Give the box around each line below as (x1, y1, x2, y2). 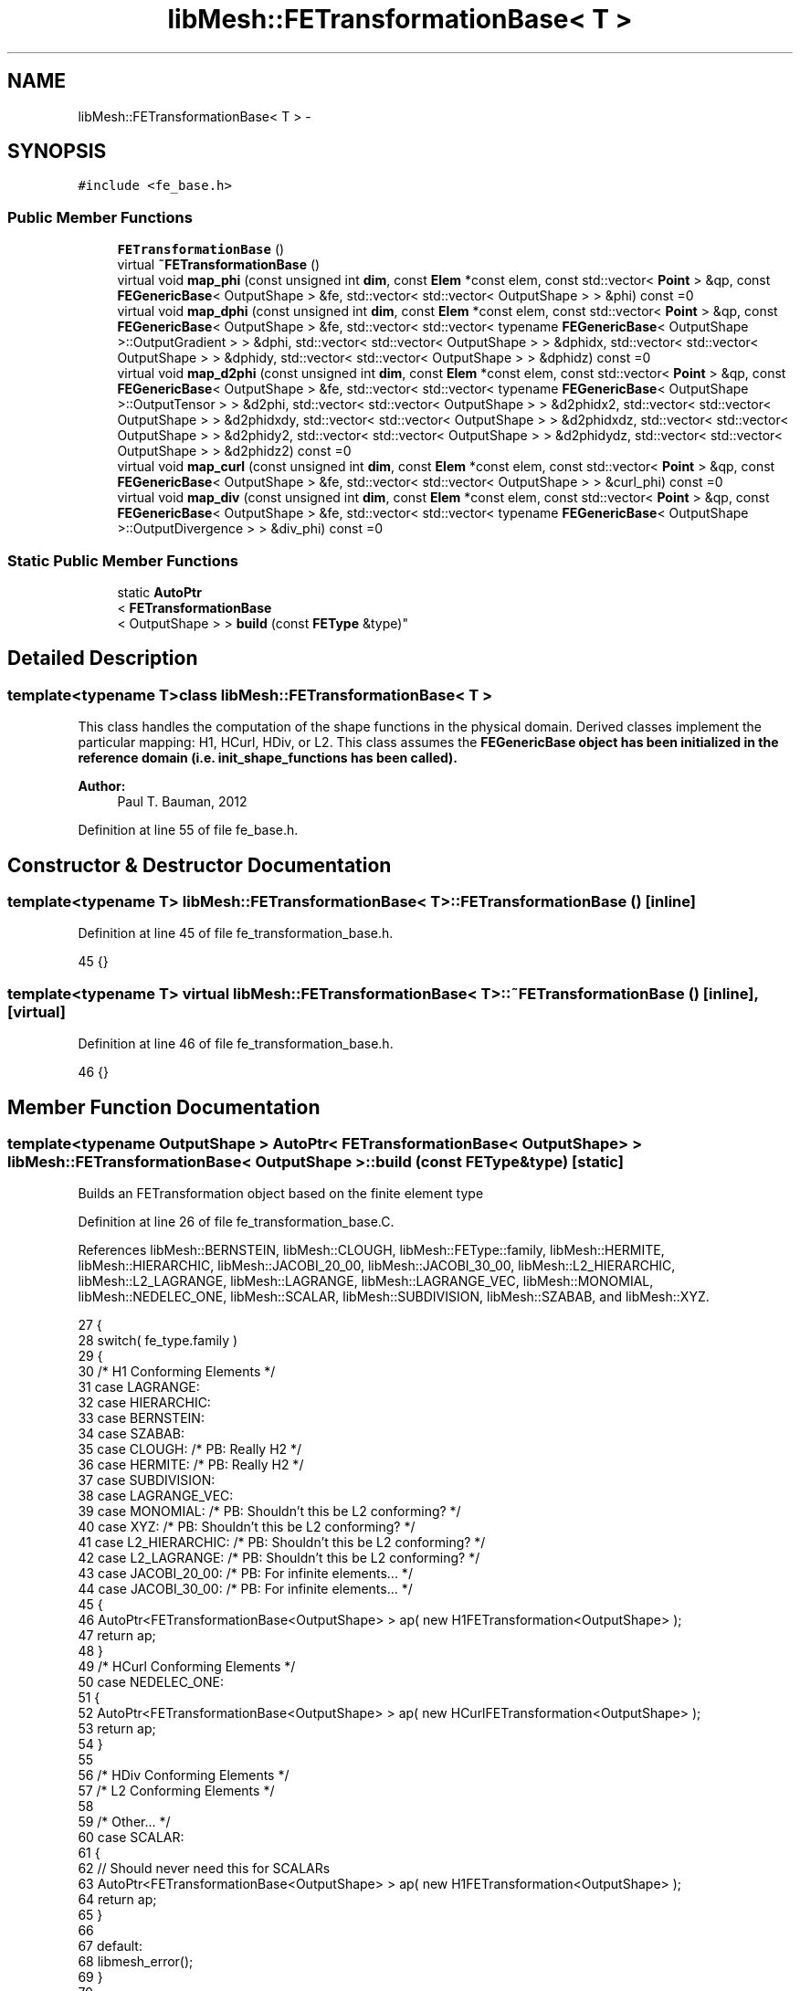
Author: (78, 778, 126, 795)
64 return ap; (78, 1891, 157, 1908)
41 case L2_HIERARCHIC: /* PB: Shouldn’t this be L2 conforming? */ (78, 1534, 486, 1551)
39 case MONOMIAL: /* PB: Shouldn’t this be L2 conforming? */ (78, 1503, 461, 1520)
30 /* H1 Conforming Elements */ (78, 1364, 276, 1380)
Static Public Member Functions (7, 551, 239, 570)
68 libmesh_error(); (78, 1954, 194, 1970)
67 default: (78, 1938, 142, 1954)
